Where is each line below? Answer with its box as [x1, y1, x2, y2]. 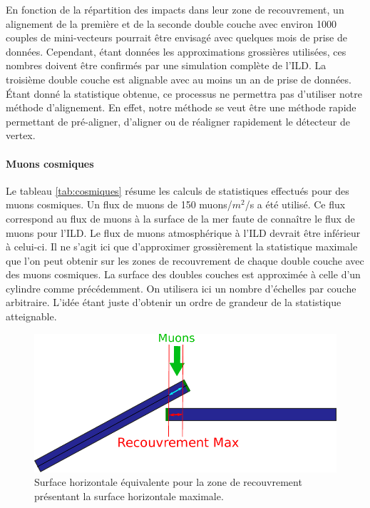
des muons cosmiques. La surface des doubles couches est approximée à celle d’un [6, 267, 361, 282]
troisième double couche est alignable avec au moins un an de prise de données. [6, 71, 351, 86]
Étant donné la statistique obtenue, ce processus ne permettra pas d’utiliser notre [6, 86, 362, 101]
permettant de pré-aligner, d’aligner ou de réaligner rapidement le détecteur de [6, 113, 350, 128]
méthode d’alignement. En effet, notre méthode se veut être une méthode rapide [6, 100, 356, 115]
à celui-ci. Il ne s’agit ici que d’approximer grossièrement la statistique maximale [6, 239, 358, 254]
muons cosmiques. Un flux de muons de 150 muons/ [6, 197, 232, 212]
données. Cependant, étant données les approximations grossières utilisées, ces [6, 44, 346, 59]
